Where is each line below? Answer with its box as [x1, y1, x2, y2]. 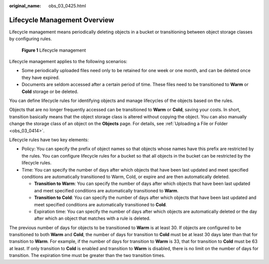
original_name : [9, 3, 41, 8]
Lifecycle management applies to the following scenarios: [9, 59, 128, 65]
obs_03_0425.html [48, 3, 87, 8]
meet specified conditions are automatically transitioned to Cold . [34, 201, 167, 207]
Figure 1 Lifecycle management [21, 47, 86, 53]
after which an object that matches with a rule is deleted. [34, 215, 151, 221]
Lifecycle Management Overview [9, 15, 115, 24]
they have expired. [21, 75, 60, 81]
